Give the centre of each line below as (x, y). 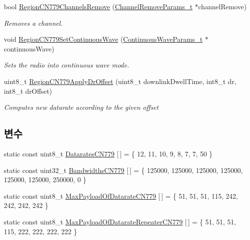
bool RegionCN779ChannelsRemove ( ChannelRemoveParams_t (98, 6)
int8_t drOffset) (28, 91)
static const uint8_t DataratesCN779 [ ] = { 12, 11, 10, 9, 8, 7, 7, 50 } (108, 153)
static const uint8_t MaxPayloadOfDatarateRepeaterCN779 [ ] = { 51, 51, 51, (120, 221)
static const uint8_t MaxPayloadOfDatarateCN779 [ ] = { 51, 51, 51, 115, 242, (121, 196)
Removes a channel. (33, 23)
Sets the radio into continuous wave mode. (67, 65)
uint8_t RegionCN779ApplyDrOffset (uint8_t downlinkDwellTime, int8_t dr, (120, 81)
